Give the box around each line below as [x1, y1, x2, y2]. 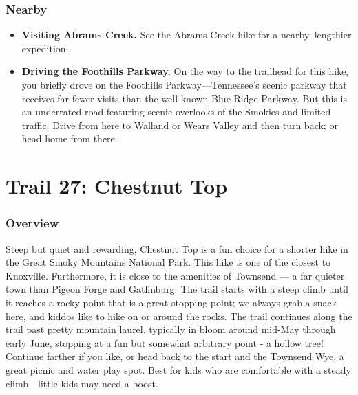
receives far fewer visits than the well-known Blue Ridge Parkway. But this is [21, 91, 348, 105]
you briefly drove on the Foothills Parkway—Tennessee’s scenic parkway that [21, 78, 347, 91]
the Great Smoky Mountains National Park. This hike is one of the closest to [6, 255, 331, 269]
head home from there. [21, 131, 118, 146]
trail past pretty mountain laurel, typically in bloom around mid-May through [6, 322, 336, 337]
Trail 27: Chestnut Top [6, 172, 228, 200]
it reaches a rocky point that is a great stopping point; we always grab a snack [6, 295, 337, 309]
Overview [6, 214, 59, 232]
